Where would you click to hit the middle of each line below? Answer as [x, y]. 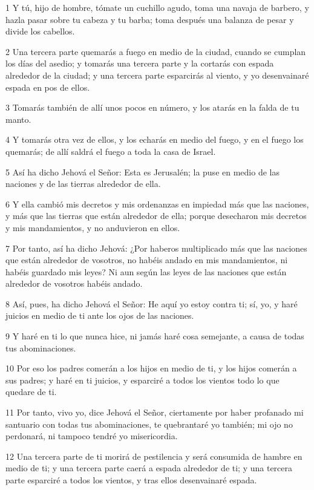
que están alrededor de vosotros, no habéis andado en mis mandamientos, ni [147, 260]
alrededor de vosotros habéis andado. [74, 283]
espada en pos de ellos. [48, 87]
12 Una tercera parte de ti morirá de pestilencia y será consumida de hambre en [154, 456]
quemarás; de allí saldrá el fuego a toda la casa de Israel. [111, 151]
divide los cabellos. [40, 31]
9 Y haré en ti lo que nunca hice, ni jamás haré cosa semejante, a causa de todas [155, 336]
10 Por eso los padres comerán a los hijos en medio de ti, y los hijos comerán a [151, 368]
